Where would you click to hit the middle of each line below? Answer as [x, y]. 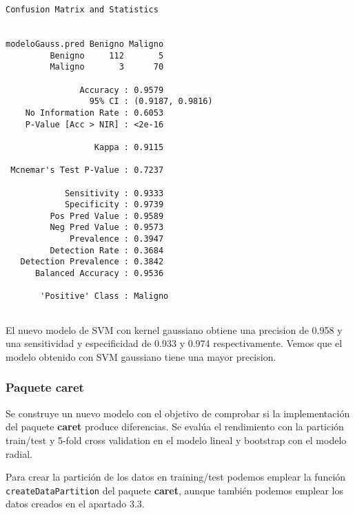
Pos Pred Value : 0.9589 [107, 216]
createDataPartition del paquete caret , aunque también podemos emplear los [174, 490]
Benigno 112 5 [107, 55]
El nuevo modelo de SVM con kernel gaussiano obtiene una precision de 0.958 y [174, 329]
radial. [19, 453]
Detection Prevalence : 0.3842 [92, 262]
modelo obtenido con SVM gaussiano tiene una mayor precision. [141, 356]
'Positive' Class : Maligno [104, 296]
